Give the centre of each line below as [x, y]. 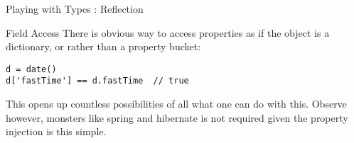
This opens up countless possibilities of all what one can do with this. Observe [176, 104]
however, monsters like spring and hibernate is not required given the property [177, 117]
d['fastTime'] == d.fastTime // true [97, 81]
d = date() [31, 69]
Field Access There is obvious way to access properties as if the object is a [168, 32]
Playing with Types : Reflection [75, 8]
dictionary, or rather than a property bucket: [103, 46]
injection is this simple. [56, 131]
